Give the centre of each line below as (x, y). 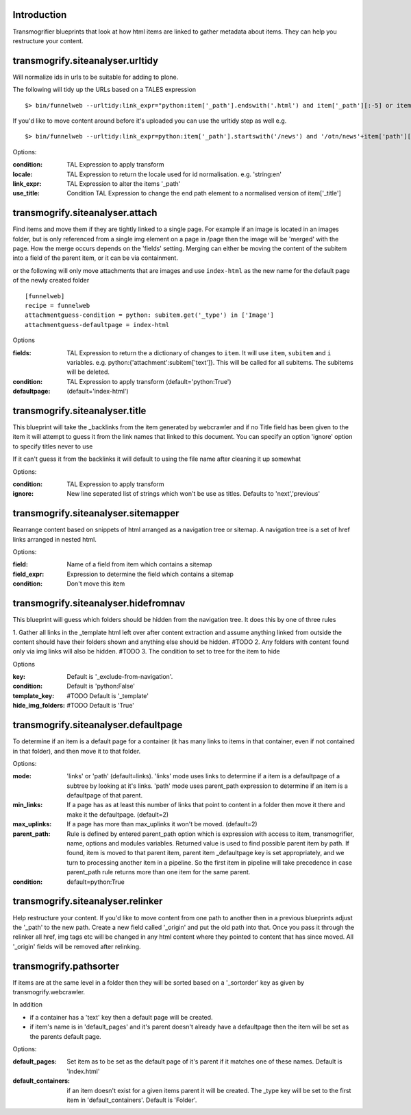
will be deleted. (88, 372)
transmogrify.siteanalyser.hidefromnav (99, 603)
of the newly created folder (51, 280)
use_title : (26, 193)
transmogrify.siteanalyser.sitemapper (96, 513)
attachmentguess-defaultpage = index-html (97, 325)
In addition (28, 1005)
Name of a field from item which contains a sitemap (139, 564)
